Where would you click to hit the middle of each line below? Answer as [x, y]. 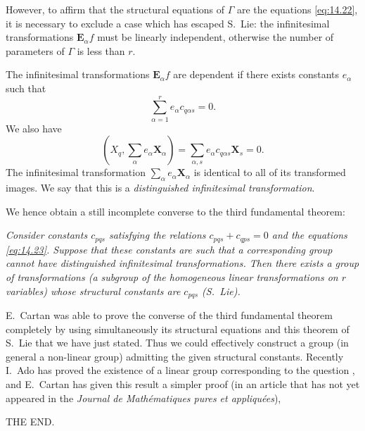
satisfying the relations [157, 235]
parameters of [35, 50]
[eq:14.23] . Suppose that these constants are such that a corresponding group [169, 249]
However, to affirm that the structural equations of [115, 9]
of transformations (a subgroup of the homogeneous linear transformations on [172, 276]
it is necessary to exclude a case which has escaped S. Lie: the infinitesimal [168, 23]
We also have [34, 128]
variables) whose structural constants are [93, 291]
